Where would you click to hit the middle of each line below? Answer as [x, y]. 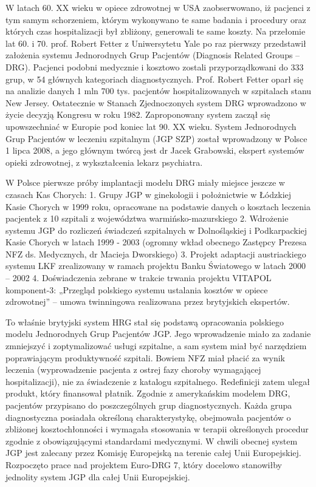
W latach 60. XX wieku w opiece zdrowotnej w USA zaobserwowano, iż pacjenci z [158, 7]
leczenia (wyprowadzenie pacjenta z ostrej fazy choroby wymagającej [133, 370]
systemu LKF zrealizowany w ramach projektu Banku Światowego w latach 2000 [156, 266]
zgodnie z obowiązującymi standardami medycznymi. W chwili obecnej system [152, 441]
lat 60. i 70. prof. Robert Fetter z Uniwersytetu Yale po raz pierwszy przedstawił [156, 43]
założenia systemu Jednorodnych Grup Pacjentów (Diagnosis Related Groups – [153, 55]
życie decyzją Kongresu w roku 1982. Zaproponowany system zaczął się [138, 114]
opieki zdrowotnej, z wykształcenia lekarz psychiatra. [104, 162]
